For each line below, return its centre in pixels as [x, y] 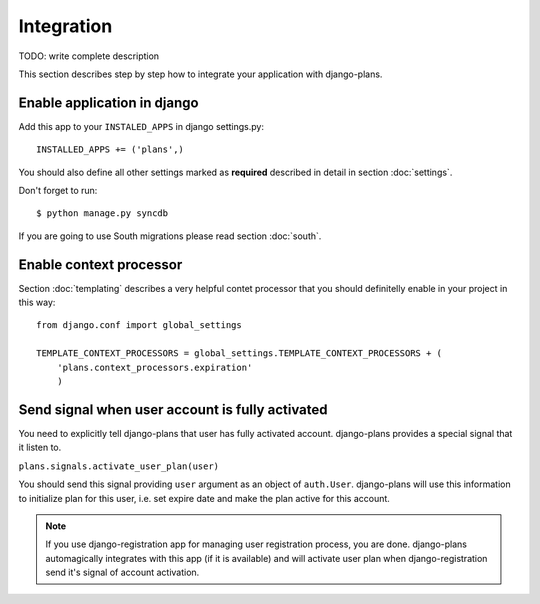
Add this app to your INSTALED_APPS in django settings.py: [141, 126]
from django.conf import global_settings [139, 325]
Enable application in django [108, 102]
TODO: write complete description [89, 56]
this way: [37, 302]
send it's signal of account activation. [122, 572]
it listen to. [40, 447]
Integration [65, 26]
